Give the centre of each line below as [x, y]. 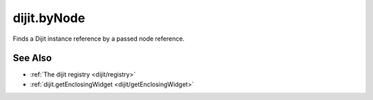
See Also [32, 58]
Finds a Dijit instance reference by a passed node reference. [99, 39]
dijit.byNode [49, 18]
